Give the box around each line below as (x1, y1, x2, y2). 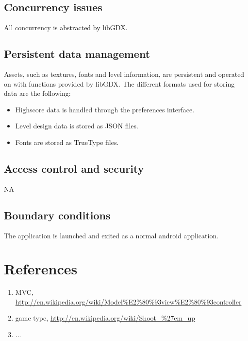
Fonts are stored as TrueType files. (15, 137, 119, 147)
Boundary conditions (4, 207, 111, 222)
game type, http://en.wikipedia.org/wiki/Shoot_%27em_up (15, 313, 196, 323)
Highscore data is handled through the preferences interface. (15, 104, 195, 114)
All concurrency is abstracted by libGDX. (4, 22, 128, 33)
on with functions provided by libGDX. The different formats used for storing (4, 78, 235, 89)
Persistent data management (4, 46, 150, 61)
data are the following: (4, 88, 71, 98)
